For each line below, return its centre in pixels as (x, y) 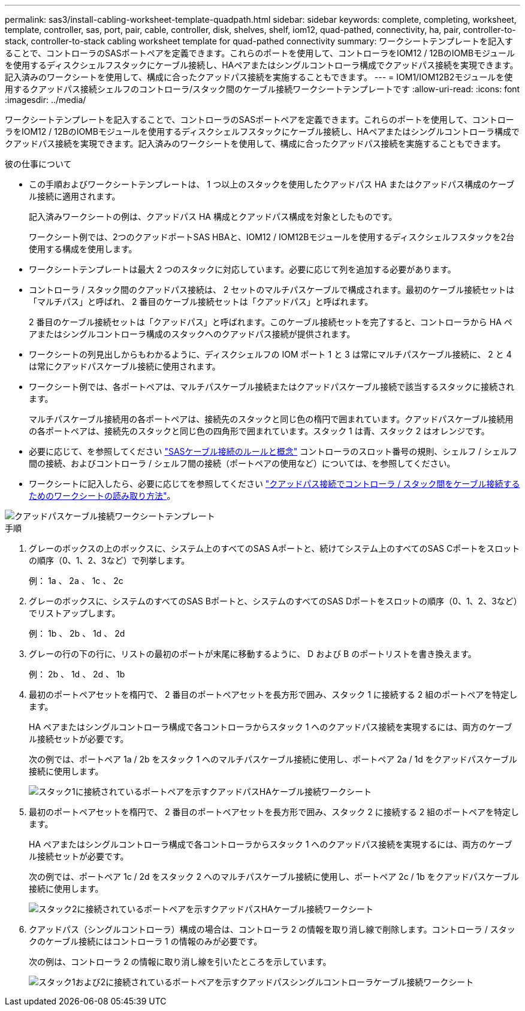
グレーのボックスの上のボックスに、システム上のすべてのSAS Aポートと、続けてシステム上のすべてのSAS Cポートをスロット (274, 548)
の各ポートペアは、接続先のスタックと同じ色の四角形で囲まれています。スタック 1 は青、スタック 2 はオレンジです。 (259, 431)
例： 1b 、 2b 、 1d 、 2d (77, 633)
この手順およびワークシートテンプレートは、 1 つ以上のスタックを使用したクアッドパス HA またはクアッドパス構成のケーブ (272, 184)
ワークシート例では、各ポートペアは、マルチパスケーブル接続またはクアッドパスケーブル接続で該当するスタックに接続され (272, 387)
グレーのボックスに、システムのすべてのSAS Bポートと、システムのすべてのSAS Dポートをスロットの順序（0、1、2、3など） (273, 601)
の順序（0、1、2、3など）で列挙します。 (109, 560)
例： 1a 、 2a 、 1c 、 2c (76, 581)
